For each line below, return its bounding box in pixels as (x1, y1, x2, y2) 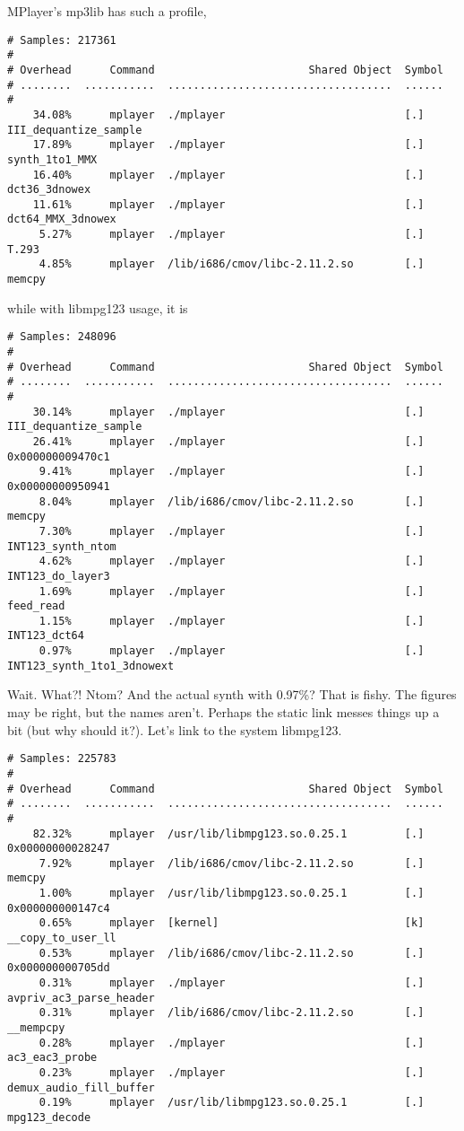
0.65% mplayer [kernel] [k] (39, 916, 425, 930)
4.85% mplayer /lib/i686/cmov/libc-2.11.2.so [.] (39, 258, 425, 271)
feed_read (7, 600, 65, 613)
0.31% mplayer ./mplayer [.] (39, 977, 425, 990)
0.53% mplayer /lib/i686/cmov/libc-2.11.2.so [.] (39, 946, 425, 960)
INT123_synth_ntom (7, 539, 116, 553)
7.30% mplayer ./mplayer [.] (39, 524, 425, 538)
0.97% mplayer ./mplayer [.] (39, 644, 425, 658)
